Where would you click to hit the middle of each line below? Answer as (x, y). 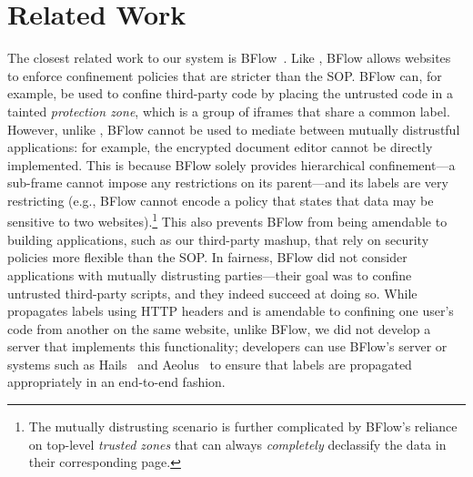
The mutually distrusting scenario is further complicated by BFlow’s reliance (243, 426)
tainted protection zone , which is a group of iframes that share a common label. (229, 111)
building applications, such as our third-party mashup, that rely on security (218, 239)
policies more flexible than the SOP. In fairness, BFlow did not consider (207, 257)
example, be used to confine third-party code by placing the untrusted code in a (230, 93)
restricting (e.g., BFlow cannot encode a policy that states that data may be (221, 200)
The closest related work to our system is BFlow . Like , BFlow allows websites (229, 58)
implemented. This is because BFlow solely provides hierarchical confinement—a (231, 164)
